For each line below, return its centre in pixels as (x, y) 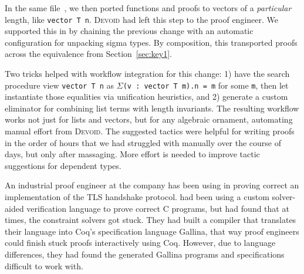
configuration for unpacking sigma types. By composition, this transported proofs (151, 42)
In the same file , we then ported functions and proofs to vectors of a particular (148, 8)
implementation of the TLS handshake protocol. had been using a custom (137, 197)
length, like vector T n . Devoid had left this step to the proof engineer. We (142, 19)
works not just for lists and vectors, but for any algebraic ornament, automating (149, 119)
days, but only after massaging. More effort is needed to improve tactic (132, 154)
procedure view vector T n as (60, 85)
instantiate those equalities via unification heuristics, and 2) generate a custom (146, 97)
